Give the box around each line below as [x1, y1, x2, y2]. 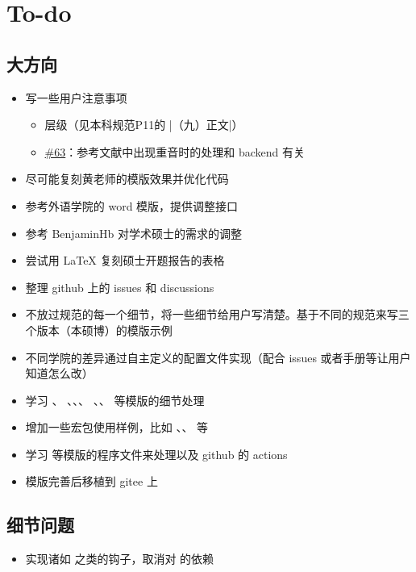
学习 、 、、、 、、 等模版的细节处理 [25, 391, 205, 408]
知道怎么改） [25, 365, 94, 382]
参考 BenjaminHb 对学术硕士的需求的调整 [25, 224, 242, 241]
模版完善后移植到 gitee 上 [25, 473, 158, 490]
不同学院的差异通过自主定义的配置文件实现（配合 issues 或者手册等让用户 [25, 349, 411, 365]
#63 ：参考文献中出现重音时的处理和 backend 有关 [44, 143, 305, 160]
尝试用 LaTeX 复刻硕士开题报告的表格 [25, 252, 225, 269]
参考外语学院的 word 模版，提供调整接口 [25, 197, 239, 214]
